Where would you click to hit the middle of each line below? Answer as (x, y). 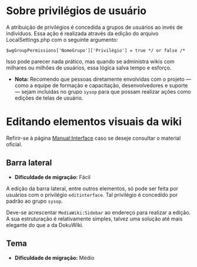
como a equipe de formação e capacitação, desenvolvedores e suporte (101, 85)
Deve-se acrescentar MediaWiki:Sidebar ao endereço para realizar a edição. (98, 212)
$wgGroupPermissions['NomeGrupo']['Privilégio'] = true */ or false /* (96, 50)
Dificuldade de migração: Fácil (53, 177)
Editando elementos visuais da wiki (94, 122)
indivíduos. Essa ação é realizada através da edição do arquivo (82, 33)
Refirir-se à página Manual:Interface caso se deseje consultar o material (94, 138)
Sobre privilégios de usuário (76, 11)
